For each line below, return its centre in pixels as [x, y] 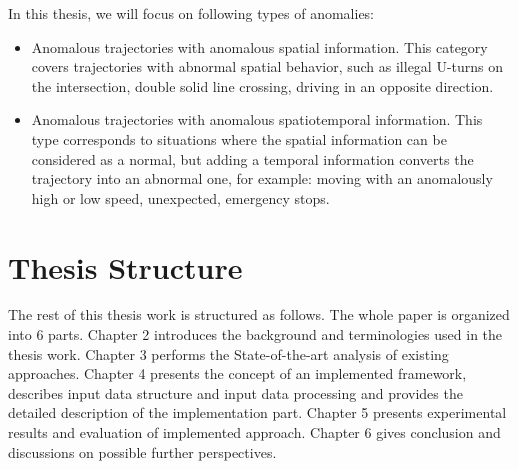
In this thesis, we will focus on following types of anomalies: [191, 13]
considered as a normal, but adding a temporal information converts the [252, 158]
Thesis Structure [125, 266]
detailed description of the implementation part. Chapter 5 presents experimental [257, 412]
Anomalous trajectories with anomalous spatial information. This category [259, 46]
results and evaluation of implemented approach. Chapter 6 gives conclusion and [254, 432]
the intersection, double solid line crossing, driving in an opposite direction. [262, 85]
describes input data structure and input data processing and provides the [235, 392]
